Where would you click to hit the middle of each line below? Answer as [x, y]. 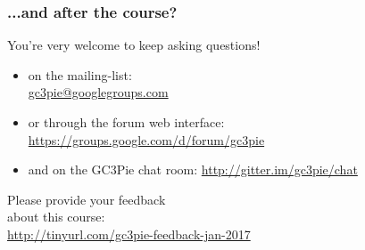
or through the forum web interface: [126, 122]
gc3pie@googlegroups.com [98, 92]
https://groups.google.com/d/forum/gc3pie [146, 139]
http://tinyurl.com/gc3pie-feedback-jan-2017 [129, 234]
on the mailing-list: [80, 74]
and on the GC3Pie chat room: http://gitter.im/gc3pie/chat [193, 169]
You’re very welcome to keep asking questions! [134, 45]
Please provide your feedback [87, 199]
